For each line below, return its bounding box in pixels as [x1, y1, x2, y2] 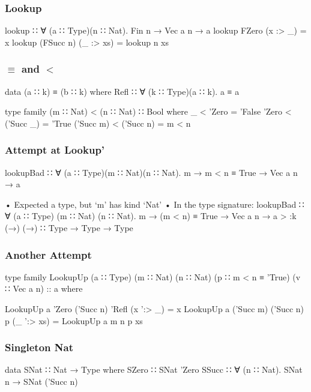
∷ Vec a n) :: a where [5, 282, 83, 295]
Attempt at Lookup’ [5, 142, 105, 157]
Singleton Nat [5, 340, 73, 355]
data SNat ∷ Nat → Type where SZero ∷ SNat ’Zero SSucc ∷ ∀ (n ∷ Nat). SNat [5, 363, 303, 376]
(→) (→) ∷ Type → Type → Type [5, 222, 133, 234]
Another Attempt [5, 247, 92, 262]
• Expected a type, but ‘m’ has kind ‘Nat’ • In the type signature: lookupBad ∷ [5, 198, 304, 210]
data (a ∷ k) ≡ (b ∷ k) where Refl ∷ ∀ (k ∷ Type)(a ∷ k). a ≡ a [5, 85, 240, 97]
